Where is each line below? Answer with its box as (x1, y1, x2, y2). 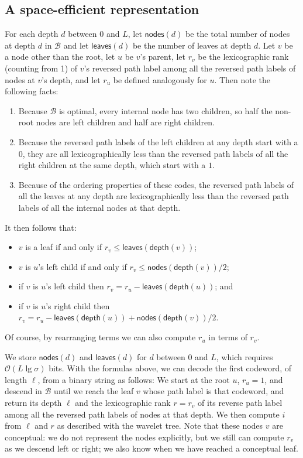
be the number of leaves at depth (132, 39, 252, 51)
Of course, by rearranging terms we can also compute (5, 331, 196, 343)
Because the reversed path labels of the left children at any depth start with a (18, 135, 298, 148)
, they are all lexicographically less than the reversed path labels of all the (22, 147, 288, 159)
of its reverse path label (197, 397, 283, 409)
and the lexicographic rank (75, 397, 171, 409)
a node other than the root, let (5, 50, 115, 63)
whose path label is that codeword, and (143, 385, 284, 397)
